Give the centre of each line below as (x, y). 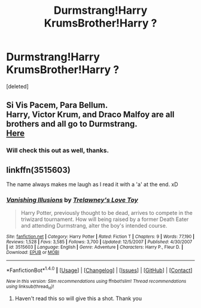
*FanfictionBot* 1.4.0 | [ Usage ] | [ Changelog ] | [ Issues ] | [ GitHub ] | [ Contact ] (99, 270)
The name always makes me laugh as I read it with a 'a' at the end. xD (92, 184)
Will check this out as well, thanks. (58, 151)
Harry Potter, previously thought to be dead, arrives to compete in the (106, 213)
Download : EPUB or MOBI (33, 253)
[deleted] (17, 86)
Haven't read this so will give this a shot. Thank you (78, 298)
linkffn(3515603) (38, 170)
